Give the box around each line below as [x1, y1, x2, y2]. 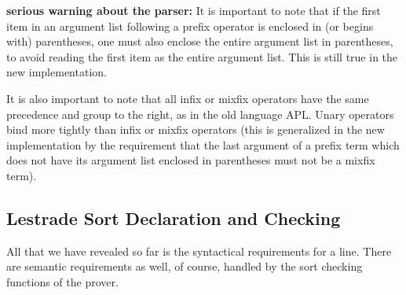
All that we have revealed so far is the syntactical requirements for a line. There [6, 242, 392, 259]
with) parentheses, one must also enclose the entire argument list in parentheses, [6, 33, 393, 50]
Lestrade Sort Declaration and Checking [6, 205, 341, 230]
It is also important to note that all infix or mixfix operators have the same [6, 90, 369, 106]
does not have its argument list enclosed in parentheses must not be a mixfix [6, 152, 375, 168]
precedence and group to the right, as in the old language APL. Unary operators [6, 105, 394, 122]
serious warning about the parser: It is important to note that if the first [6, 2, 381, 18]
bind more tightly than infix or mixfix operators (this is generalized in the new [6, 121, 385, 138]
